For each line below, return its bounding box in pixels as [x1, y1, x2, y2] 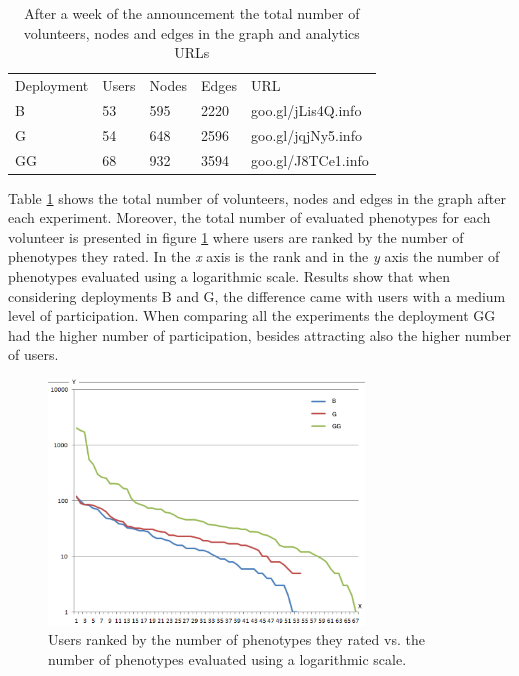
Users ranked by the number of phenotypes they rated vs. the [48, 629, 425, 650]
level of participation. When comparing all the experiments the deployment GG [8, 305, 496, 326]
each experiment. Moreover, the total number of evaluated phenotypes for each [8, 207, 491, 228]
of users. [8, 344, 59, 365]
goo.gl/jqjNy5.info [251, 124, 362, 145]
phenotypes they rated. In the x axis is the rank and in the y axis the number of [8, 246, 500, 267]
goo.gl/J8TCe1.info [251, 149, 369, 170]
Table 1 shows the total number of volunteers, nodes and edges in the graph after [8, 187, 506, 208]
